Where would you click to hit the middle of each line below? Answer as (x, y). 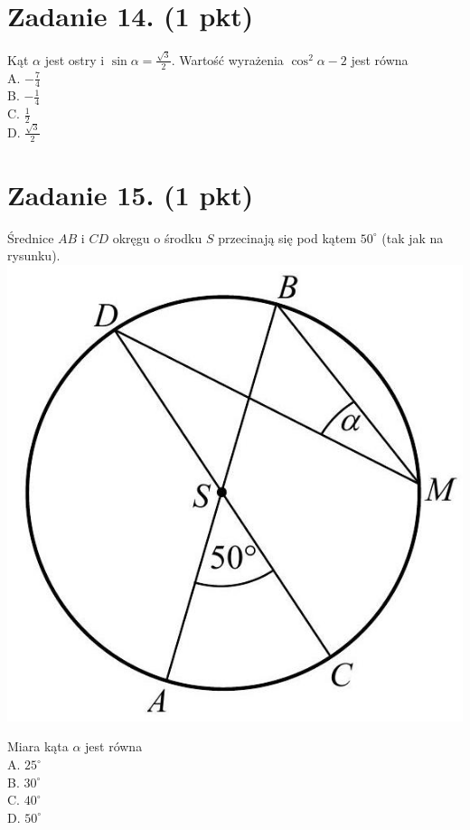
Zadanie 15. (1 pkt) (131, 194)
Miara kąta (38, 746)
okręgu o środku (157, 237)
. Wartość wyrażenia (227, 59)
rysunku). (34, 255)
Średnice (31, 237)
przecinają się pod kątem (287, 237)
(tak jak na (413, 237)
